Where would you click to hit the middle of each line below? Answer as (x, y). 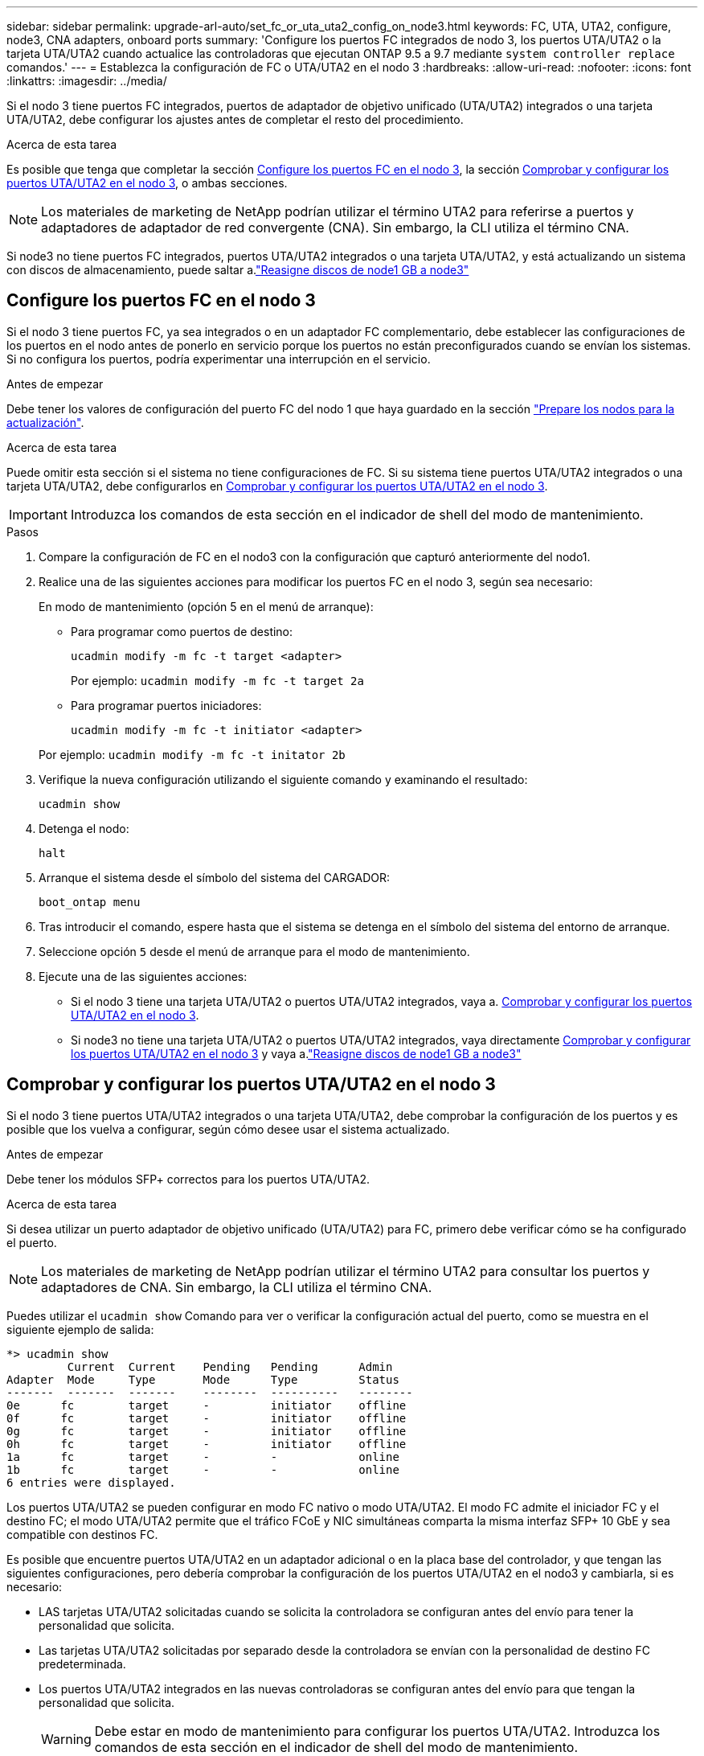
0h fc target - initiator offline (207, 1444)
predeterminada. (82, 1664)
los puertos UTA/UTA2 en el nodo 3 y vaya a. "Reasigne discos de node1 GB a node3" (296, 1053)
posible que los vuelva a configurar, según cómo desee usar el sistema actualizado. (228, 1129)
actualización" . (45, 422)
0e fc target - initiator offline (207, 1405)
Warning (66, 1739)
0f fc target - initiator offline (207, 1418)
